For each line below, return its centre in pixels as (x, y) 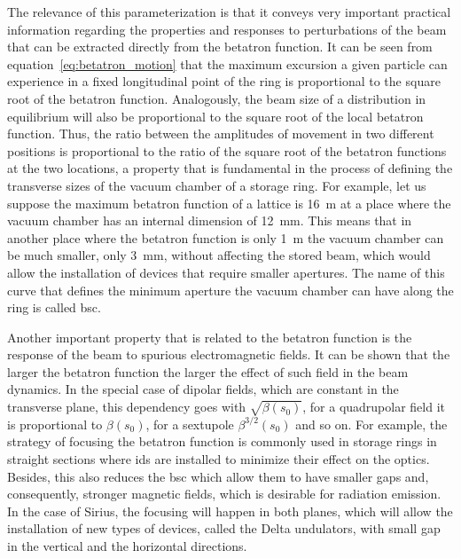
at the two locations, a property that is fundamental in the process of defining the (230, 168)
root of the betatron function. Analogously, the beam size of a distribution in (217, 98)
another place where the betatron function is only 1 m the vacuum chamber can (226, 237)
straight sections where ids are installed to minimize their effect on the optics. (219, 459)
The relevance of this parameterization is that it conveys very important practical (229, 12)
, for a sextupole (190, 424)
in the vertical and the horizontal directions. (127, 545)
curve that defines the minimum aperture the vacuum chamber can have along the (230, 290)
